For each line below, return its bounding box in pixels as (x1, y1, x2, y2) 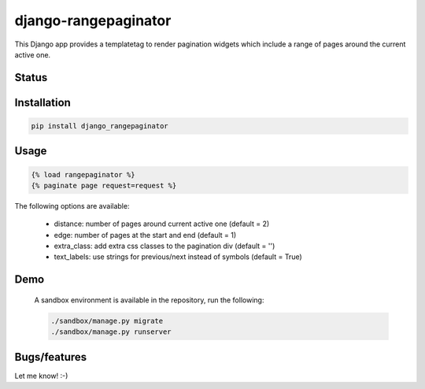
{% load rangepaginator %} (31, 170, 135, 179)
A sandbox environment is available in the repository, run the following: (34, 295, 264, 305)
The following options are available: (14, 201, 130, 210)
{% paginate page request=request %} (31, 181, 177, 190)
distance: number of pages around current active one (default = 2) (54, 219, 270, 228)
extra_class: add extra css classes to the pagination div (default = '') (54, 241, 275, 251)
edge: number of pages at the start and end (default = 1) (54, 230, 237, 239)
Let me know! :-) (14, 371, 68, 380)
